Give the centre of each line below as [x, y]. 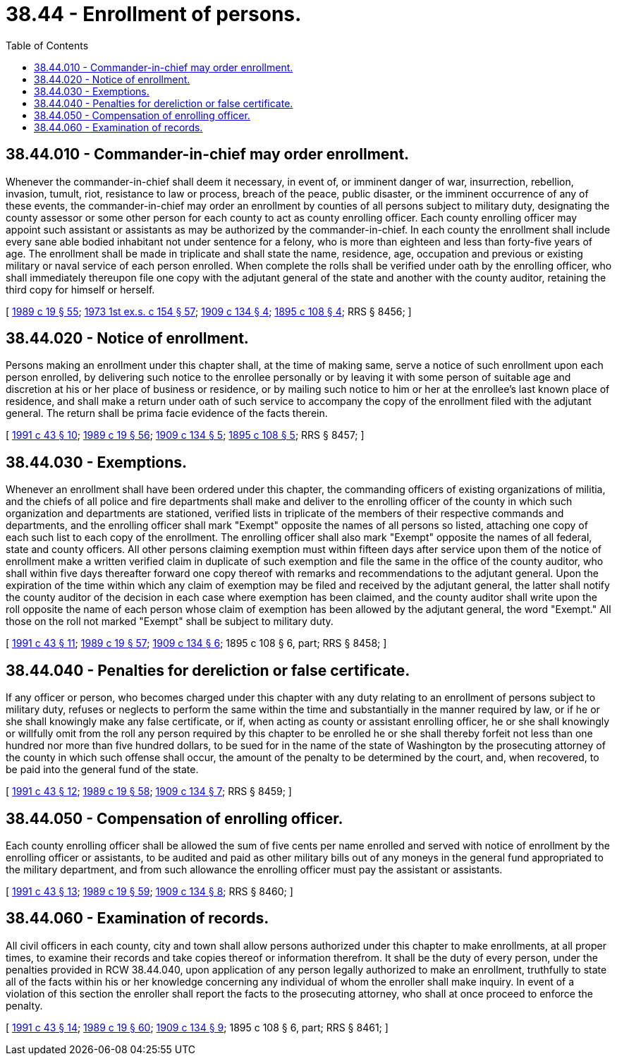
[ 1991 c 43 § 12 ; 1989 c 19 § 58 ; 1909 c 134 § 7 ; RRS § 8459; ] [149, 792]
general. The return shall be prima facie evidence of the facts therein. [167, 413]
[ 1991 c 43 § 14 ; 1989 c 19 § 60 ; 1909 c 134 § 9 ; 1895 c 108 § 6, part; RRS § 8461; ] [197, 1027]
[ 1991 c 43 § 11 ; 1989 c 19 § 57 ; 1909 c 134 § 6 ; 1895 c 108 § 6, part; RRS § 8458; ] [196, 643]
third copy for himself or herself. [80, 289]
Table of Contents [47, 45]
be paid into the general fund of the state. [102, 770]
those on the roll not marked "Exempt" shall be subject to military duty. [170, 622]
